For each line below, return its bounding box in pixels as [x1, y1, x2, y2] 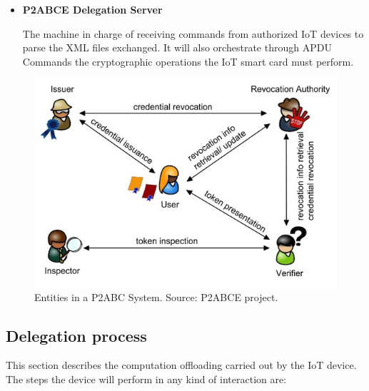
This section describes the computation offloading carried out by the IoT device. [6, 357, 357, 372]
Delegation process [6, 324, 147, 346]
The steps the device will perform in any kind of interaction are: [6, 371, 287, 386]
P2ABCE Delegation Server [22, 2, 163, 16]
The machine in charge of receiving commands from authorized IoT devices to [22, 26, 364, 41]
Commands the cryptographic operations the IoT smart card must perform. [22, 54, 354, 68]
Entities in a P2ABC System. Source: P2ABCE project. [34, 289, 278, 304]
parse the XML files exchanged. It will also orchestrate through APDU [22, 40, 332, 55]
